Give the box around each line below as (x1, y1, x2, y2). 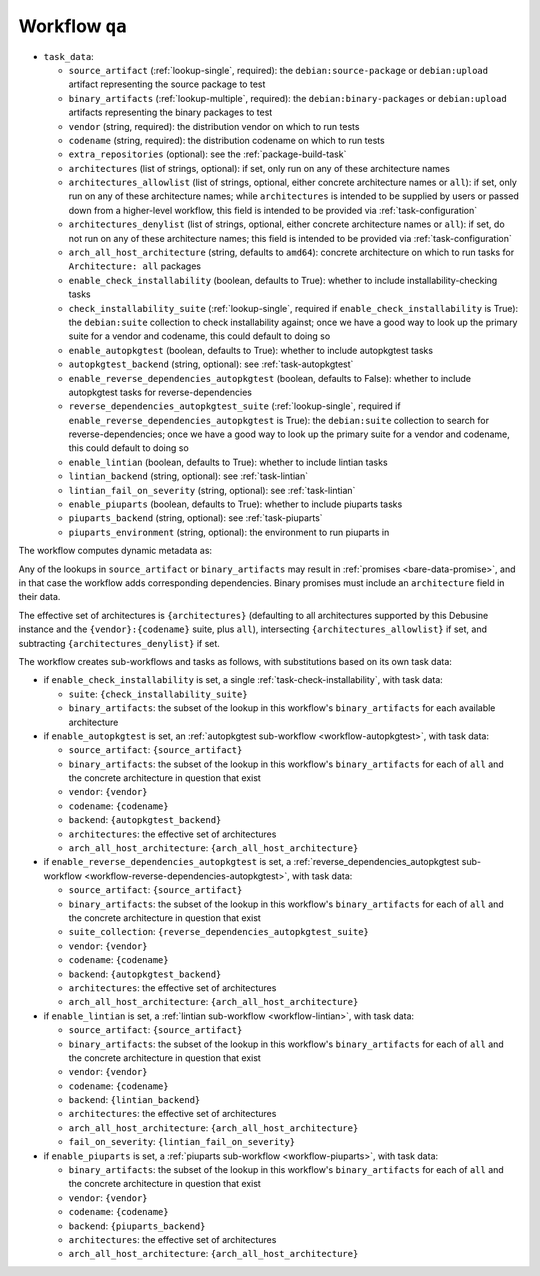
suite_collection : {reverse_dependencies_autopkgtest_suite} (68, 926, 369, 938)
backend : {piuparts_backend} (68, 1220, 206, 1232)
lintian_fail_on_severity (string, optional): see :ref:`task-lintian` (68, 484, 356, 496)
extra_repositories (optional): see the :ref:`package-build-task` (68, 148, 347, 160)
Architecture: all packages (68, 260, 202, 272)
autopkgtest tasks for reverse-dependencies (68, 386, 252, 398)
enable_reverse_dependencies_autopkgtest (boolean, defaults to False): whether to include (68, 372, 472, 384)
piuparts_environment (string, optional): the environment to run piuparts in (68, 526, 390, 538)
